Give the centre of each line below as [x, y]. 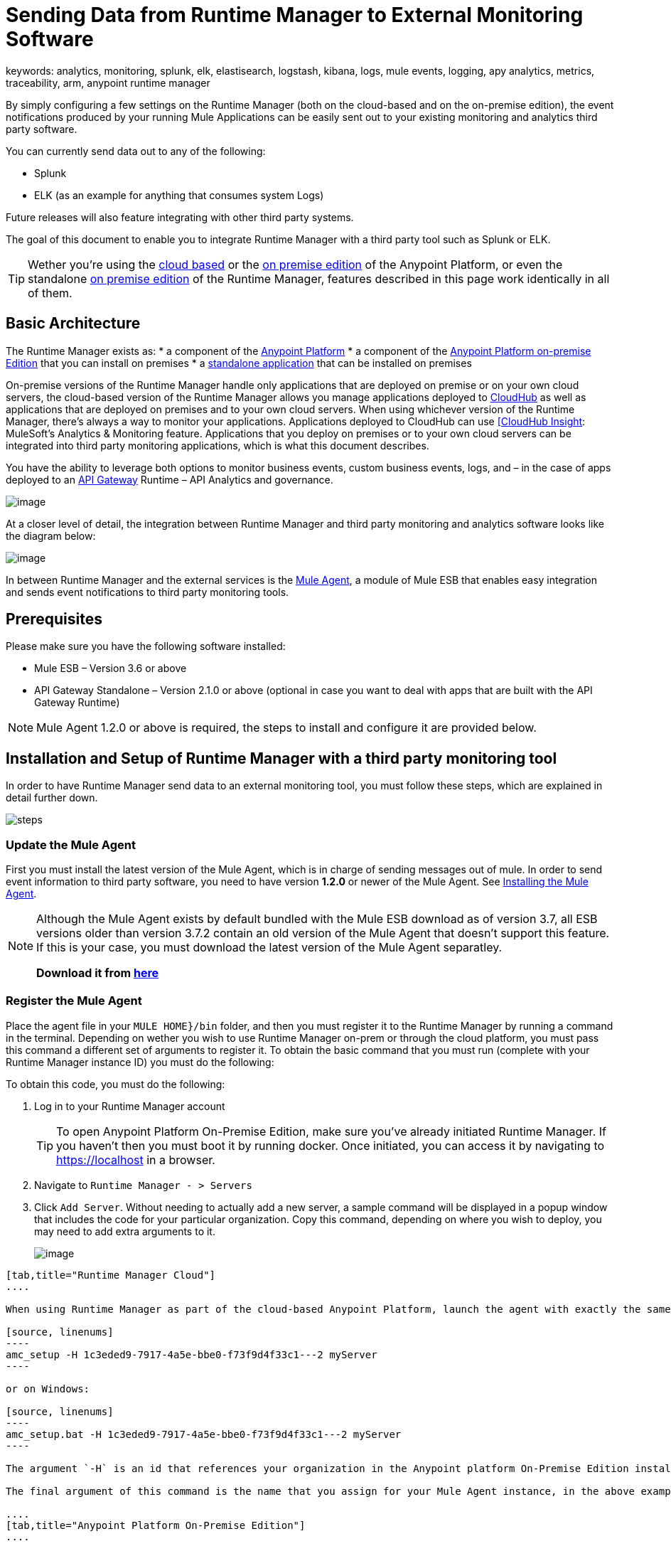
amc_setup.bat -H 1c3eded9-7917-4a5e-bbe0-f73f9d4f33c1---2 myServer [204, 1434]
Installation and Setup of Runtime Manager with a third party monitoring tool [281, 758]
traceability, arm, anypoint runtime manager [108, 82]
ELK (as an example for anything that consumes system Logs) [179, 195]
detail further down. [52, 798]
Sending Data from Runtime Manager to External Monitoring [295, 15]
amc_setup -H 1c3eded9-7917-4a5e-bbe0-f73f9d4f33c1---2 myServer [192, 1354]
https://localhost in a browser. [136, 1159]
